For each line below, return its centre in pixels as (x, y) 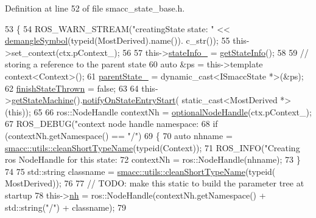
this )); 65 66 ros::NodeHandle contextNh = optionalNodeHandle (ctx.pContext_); (160, 111)
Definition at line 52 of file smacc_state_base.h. (95, 8)
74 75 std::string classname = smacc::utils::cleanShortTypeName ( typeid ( (140, 171)
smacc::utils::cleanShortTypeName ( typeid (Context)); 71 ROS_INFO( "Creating (153, 147)
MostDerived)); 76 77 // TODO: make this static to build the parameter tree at (155, 183)
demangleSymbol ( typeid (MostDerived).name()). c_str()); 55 (118, 40)
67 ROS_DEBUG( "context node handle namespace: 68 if (111, 124)
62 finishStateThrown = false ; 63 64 (72, 88)
